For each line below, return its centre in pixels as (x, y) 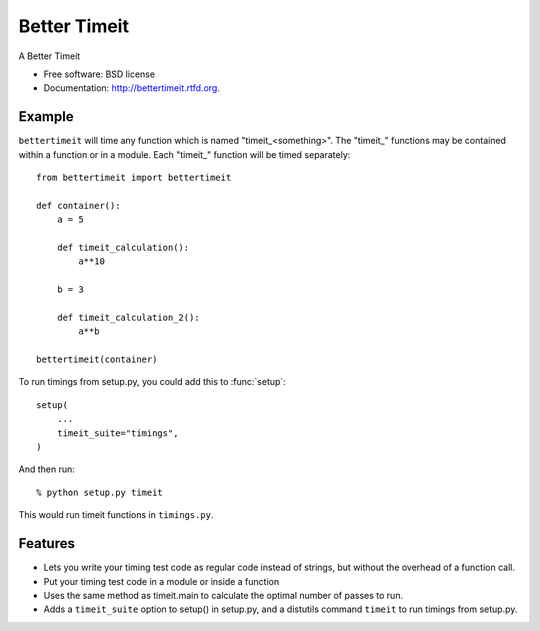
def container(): (78, 205)
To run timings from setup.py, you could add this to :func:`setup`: (152, 382)
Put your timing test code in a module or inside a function (161, 581)
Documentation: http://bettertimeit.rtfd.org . (131, 88)
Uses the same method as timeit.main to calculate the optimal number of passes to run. (223, 595)
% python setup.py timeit (100, 492)
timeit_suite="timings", (117, 433)
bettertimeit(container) (97, 359)
